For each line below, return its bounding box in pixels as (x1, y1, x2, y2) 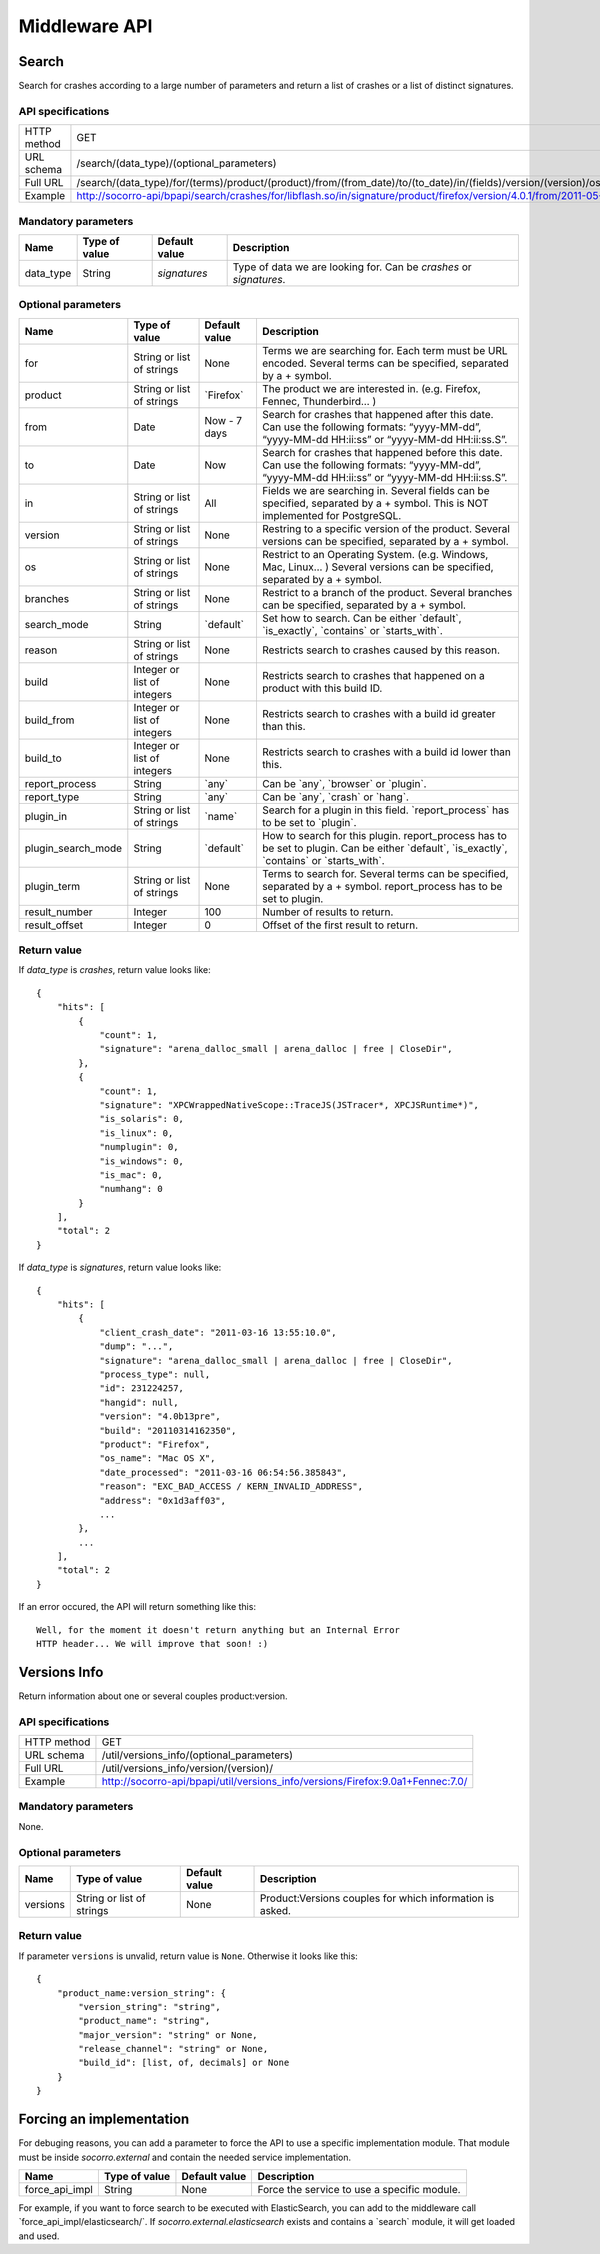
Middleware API (18, 15, 153, 37)
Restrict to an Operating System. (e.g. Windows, (261, 547, 489, 561)
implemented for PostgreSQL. (261, 508, 402, 522)
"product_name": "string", (78, 2015, 211, 2027)
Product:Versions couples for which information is (259, 1891, 495, 1905)
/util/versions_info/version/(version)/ (101, 1761, 274, 1775)
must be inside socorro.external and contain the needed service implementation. (18, 2151, 352, 2163)
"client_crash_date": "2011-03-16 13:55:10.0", (99, 1326, 337, 1338)
